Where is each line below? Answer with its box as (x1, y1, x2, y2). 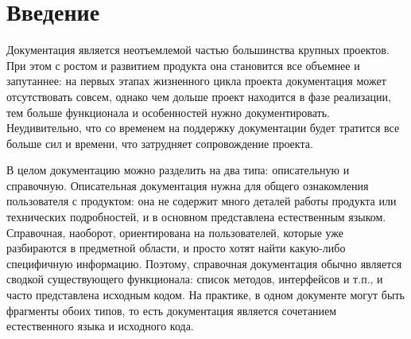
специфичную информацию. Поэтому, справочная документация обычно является (6, 255, 402, 271)
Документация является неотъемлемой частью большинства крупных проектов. (6, 41, 390, 58)
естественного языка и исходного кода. (6, 318, 194, 334)
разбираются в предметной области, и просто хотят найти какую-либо (6, 240, 346, 256)
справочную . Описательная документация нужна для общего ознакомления (6, 177, 369, 193)
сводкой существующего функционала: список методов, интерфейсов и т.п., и (6, 271, 383, 287)
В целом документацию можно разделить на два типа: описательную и (6, 162, 350, 178)
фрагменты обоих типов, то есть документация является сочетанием (6, 302, 337, 318)
